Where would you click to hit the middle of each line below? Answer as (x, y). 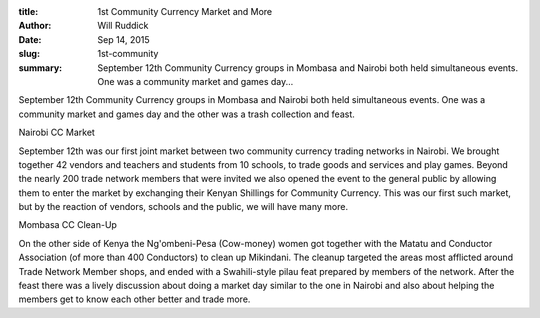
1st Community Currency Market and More (185, 11)
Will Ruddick (123, 26)
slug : (29, 54)
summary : (40, 67)
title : (28, 11)
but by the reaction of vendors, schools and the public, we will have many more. (183, 207)
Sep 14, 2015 (123, 39)
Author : (35, 26)
